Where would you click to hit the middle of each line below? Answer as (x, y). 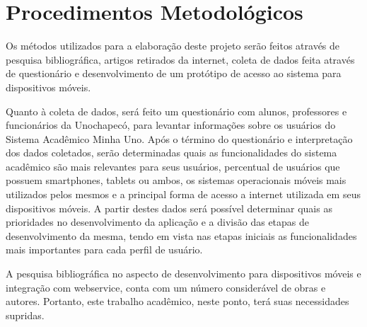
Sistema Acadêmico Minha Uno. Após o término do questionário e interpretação (179, 138)
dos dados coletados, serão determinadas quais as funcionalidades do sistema (171, 153)
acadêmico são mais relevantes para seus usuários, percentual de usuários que (173, 166)
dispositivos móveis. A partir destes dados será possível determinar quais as (169, 208)
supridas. (25, 315)
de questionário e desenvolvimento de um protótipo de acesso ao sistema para (174, 73)
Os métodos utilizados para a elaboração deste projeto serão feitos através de (173, 46)
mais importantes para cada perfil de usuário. (104, 249)
